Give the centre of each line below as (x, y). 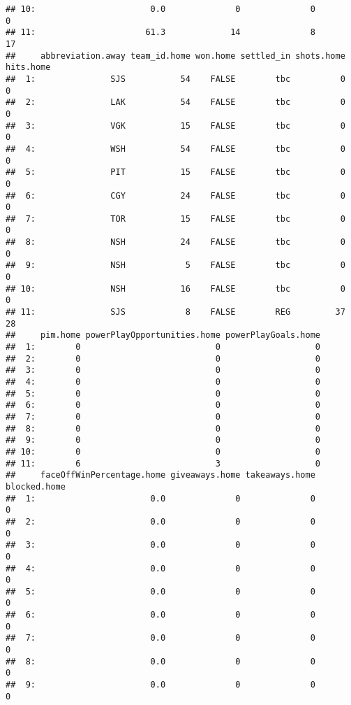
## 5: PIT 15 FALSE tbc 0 (175, 172)
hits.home (28, 67)
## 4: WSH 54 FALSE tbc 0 (175, 149)
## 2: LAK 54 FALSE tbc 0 (175, 102)
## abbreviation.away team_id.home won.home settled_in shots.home (175, 56)
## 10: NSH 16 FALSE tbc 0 (175, 289)
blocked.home (36, 486)
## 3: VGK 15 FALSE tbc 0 (175, 126)
